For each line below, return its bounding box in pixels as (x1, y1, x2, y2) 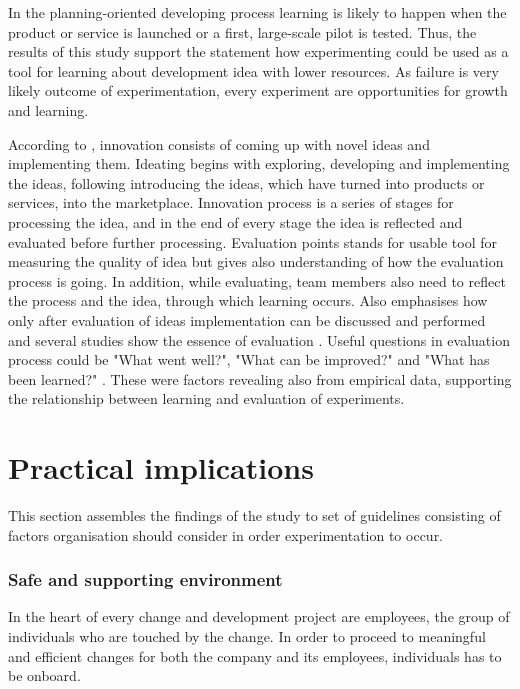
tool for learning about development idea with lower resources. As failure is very (8, 60, 499, 81)
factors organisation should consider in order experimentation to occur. (8, 524, 444, 545)
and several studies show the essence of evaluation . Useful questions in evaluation (8, 329, 510, 350)
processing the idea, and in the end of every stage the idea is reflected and (8, 211, 463, 232)
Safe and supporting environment (8, 567, 283, 592)
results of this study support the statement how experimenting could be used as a (8, 41, 509, 62)
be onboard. (8, 665, 81, 686)
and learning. (8, 99, 89, 120)
